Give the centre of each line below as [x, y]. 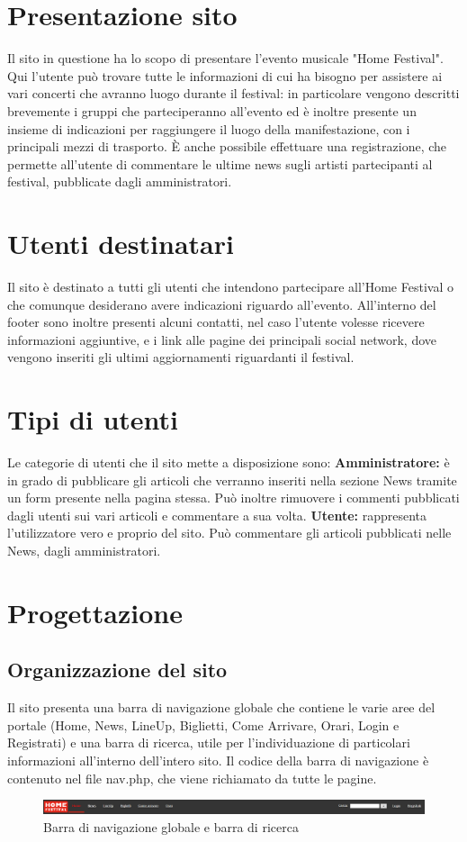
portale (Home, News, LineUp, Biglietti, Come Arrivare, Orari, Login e [203, 724]
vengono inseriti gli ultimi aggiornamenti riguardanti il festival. [181, 357]
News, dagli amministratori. [84, 551]
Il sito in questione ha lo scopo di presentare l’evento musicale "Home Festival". [225, 58]
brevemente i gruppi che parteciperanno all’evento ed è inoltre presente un [212, 110]
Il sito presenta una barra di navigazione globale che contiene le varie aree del [221, 707]
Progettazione [95, 612]
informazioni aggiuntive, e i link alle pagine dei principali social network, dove [222, 339]
